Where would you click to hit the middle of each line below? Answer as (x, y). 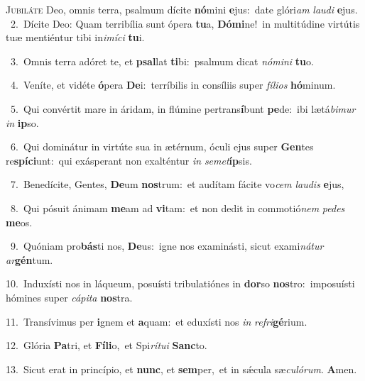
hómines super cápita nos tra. (69, 297)
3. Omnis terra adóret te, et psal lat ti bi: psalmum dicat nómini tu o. (162, 61)
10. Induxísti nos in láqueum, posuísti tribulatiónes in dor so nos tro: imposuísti (180, 283)
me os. (19, 222)
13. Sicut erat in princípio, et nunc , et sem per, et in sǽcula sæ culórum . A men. (181, 369)
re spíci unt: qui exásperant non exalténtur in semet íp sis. (129, 160)
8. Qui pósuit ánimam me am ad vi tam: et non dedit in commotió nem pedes (178, 208)
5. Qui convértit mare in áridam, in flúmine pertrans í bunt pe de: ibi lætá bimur (183, 108)
